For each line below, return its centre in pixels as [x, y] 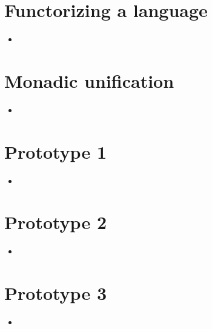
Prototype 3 [55, 293]
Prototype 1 [55, 151]
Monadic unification [89, 80]
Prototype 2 [55, 222]
